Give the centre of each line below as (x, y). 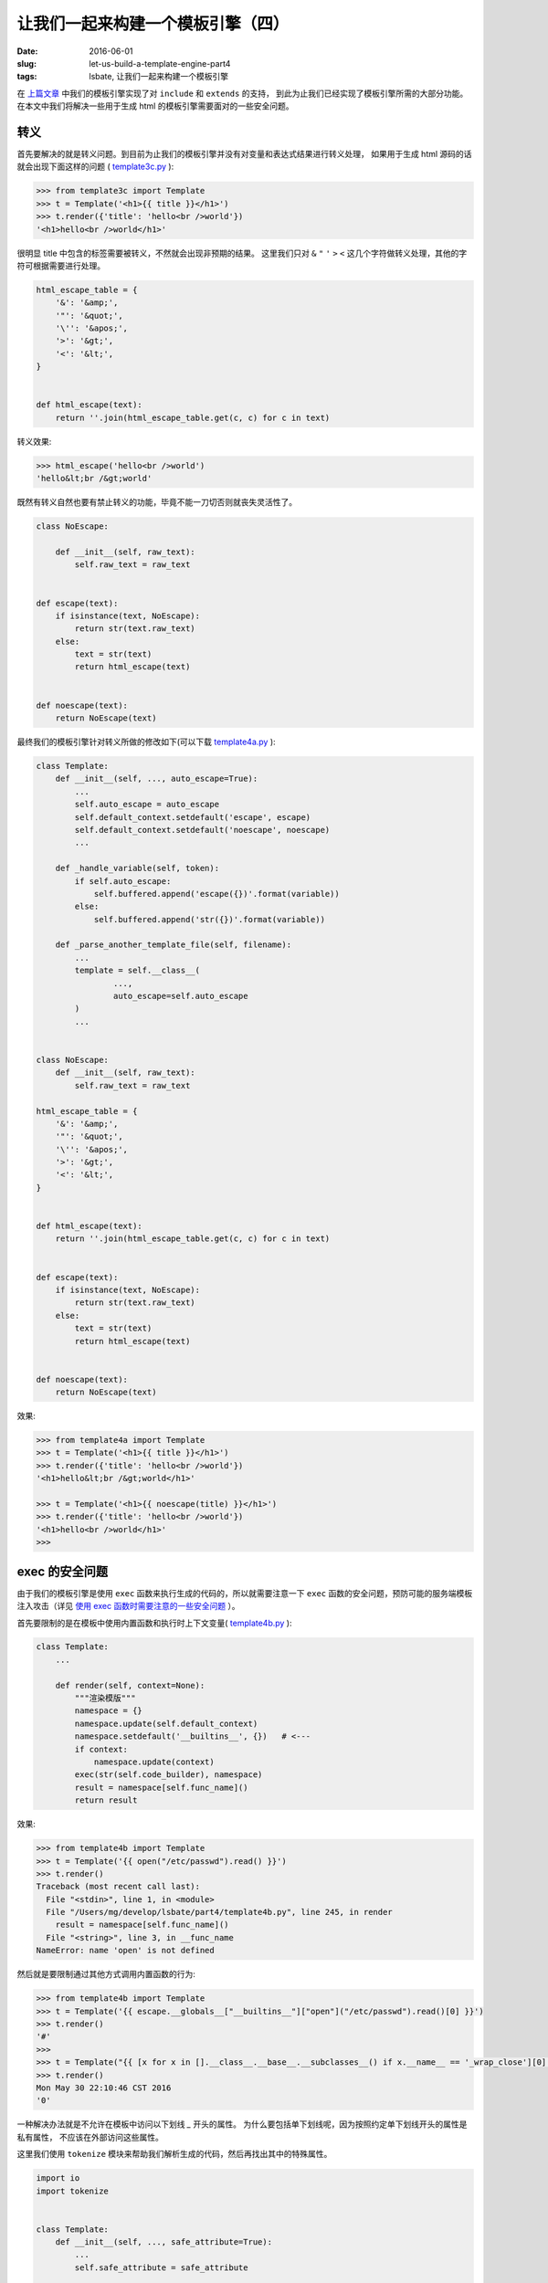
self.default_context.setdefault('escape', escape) (193, 817)
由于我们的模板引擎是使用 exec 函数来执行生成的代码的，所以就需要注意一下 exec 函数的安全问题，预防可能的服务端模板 (245, 1593)
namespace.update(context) (154, 1762)
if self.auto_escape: (123, 881)
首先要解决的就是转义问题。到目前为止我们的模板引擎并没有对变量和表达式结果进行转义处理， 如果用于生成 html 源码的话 (244, 154)
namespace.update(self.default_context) (166, 1723)
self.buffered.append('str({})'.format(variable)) (210, 919)
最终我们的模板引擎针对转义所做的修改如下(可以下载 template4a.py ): (146, 742)
